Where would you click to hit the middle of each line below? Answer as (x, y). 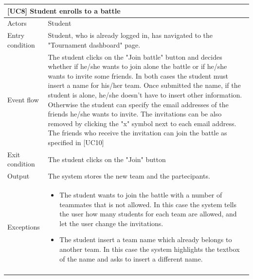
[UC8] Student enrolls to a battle (64, 10)
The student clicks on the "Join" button (107, 159)
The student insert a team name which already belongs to (146, 239)
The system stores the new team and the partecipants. (129, 176)
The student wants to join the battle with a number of (141, 195)
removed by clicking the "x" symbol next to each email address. (142, 123)
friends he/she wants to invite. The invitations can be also (135, 114)
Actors (17, 23)
